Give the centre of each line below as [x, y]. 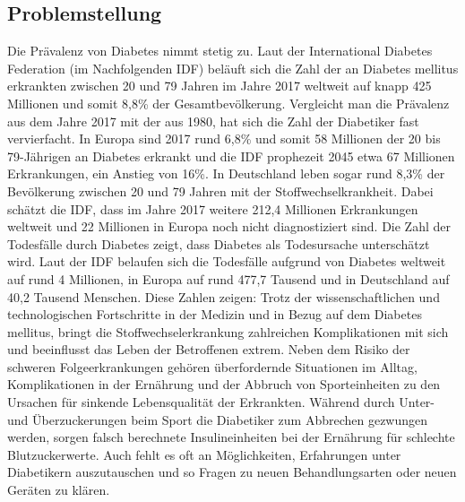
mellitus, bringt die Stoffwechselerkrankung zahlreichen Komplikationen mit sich [228, 331]
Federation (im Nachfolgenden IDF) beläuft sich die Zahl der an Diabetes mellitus [233, 68]
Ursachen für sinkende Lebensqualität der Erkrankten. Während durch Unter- [221, 402]
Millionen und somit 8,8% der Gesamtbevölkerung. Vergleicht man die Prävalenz [228, 103]
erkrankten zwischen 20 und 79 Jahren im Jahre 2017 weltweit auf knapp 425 [220, 86]
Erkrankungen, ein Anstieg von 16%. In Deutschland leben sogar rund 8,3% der [226, 173]
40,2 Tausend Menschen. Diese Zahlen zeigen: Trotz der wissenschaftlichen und [224, 296]
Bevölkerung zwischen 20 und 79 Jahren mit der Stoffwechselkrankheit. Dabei [220, 190]
